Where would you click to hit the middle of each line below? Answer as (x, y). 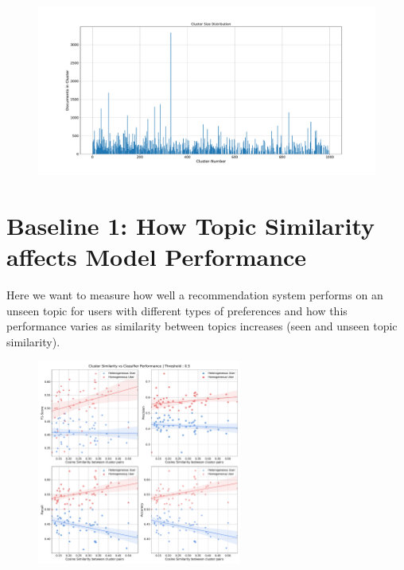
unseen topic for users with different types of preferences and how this (177, 310)
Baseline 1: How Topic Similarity (191, 225)
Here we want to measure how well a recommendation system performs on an (195, 294)
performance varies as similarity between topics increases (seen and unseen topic (202, 326)
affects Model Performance (157, 256)
